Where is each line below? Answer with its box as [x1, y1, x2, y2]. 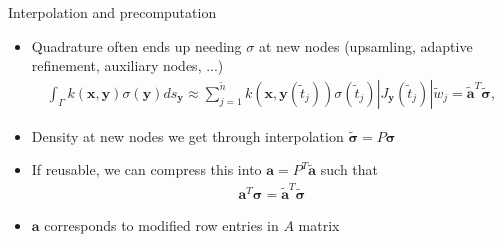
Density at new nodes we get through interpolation [31, 125, 344, 146]
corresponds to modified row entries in [44, 214, 279, 235]
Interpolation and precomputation [8, 2, 217, 22]
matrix [298, 214, 340, 235]
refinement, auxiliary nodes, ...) [31, 55, 224, 76]
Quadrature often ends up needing [31, 35, 242, 56]
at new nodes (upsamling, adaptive [258, 35, 473, 56]
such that [320, 159, 379, 180]
